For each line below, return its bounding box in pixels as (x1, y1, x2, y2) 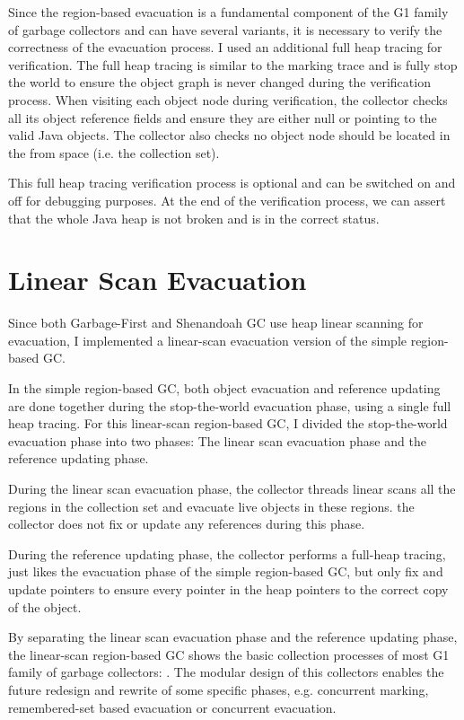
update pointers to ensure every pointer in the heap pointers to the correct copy (8, 579, 449, 598)
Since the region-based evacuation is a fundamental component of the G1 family (8, 3, 449, 21)
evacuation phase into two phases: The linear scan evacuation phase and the (8, 431, 426, 450)
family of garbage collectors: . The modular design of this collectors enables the (8, 663, 444, 681)
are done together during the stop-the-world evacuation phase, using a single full (8, 396, 451, 415)
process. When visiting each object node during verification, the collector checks (8, 90, 448, 109)
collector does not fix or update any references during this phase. (8, 514, 365, 533)
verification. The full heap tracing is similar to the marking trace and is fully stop (8, 55, 458, 74)
